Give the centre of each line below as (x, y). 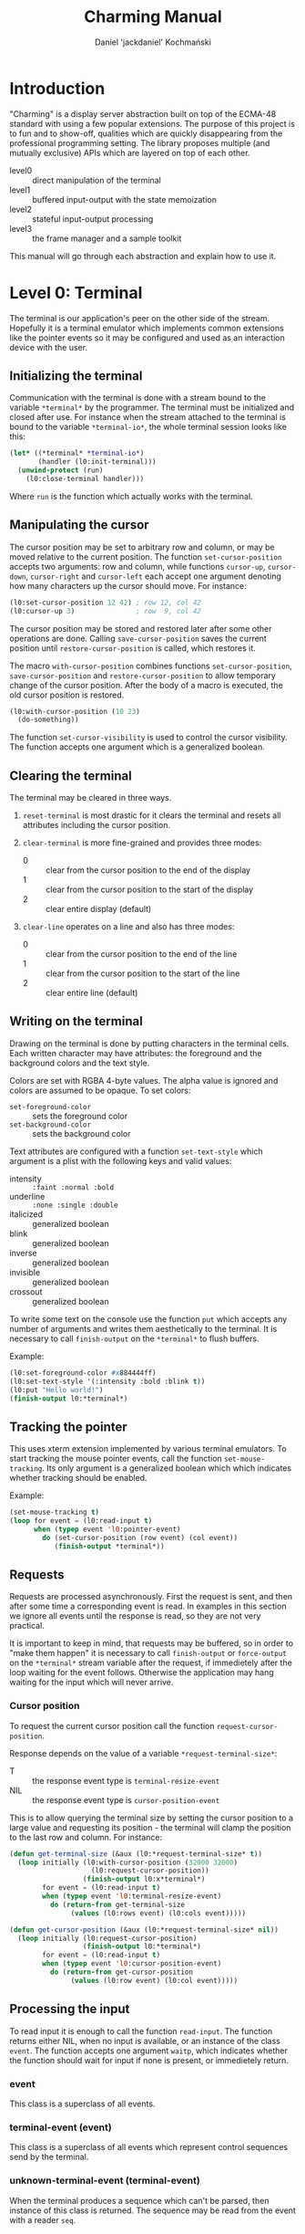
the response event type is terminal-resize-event (126, 1780)
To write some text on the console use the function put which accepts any (148, 1319)
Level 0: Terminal (76, 293)
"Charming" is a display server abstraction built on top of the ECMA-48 (143, 114)
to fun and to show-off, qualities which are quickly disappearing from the (146, 133)
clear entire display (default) (98, 909)
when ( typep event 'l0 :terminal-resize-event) (132, 1896)
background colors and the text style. (80, 1063)
